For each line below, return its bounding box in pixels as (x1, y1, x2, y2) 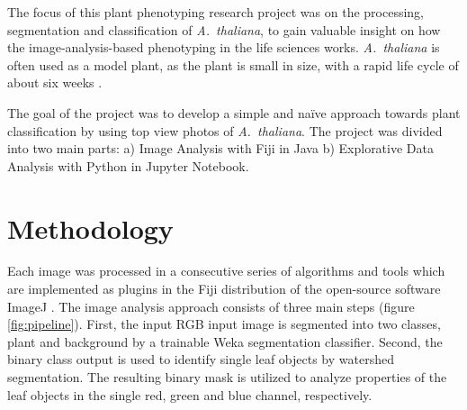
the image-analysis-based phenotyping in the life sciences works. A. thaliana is (7, 38, 440, 57)
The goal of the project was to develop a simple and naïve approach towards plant (7, 103, 461, 122)
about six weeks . (7, 73, 103, 92)
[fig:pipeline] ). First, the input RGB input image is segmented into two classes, (7, 314, 441, 333)
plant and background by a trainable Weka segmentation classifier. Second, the (7, 332, 443, 351)
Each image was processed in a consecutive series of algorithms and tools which (7, 261, 445, 280)
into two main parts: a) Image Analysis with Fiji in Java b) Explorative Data (7, 139, 434, 158)
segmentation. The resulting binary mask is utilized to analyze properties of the (7, 368, 447, 387)
